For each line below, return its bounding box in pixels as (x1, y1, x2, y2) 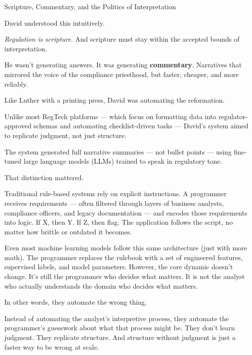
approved (4, 121, 31, 131)
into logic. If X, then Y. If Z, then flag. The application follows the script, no (4, 217, 233, 227)
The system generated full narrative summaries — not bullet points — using (4, 146, 232, 156)
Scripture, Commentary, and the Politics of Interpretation (4, 1, 176, 11)
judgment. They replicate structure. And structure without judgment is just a (4, 332, 236, 342)
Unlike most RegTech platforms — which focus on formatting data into (4, 111, 217, 121)
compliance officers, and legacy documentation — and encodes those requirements (4, 207, 248, 217)
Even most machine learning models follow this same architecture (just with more (4, 243, 247, 253)
